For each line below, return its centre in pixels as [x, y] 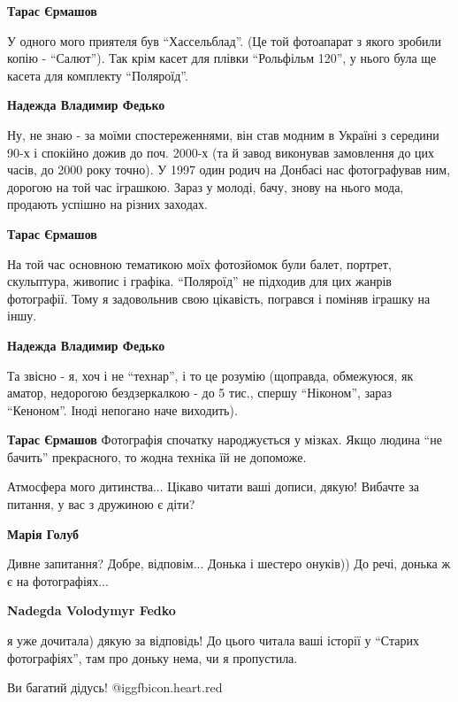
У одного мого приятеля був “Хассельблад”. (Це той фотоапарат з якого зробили [225, 40]
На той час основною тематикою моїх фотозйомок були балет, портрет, [199, 263]
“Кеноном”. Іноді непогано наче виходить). [122, 409]
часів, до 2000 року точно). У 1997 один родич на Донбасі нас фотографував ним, [229, 170]
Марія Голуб [43, 533]
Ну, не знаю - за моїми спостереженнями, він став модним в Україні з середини [223, 134]
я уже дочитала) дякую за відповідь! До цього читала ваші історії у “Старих [213, 640]
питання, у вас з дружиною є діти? [101, 504]
